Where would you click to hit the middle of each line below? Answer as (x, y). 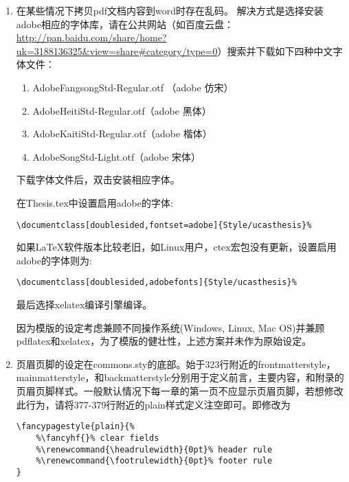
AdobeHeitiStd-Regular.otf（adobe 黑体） (122, 110)
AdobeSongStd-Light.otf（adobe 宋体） (117, 156)
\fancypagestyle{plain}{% (75, 427)
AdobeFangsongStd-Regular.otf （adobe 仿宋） (133, 87)
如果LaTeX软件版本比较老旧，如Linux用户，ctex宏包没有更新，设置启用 (176, 247)
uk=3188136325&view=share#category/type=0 (117, 50)
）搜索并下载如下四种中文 (275, 50)
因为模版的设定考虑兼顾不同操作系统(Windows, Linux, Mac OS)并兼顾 (170, 327)
